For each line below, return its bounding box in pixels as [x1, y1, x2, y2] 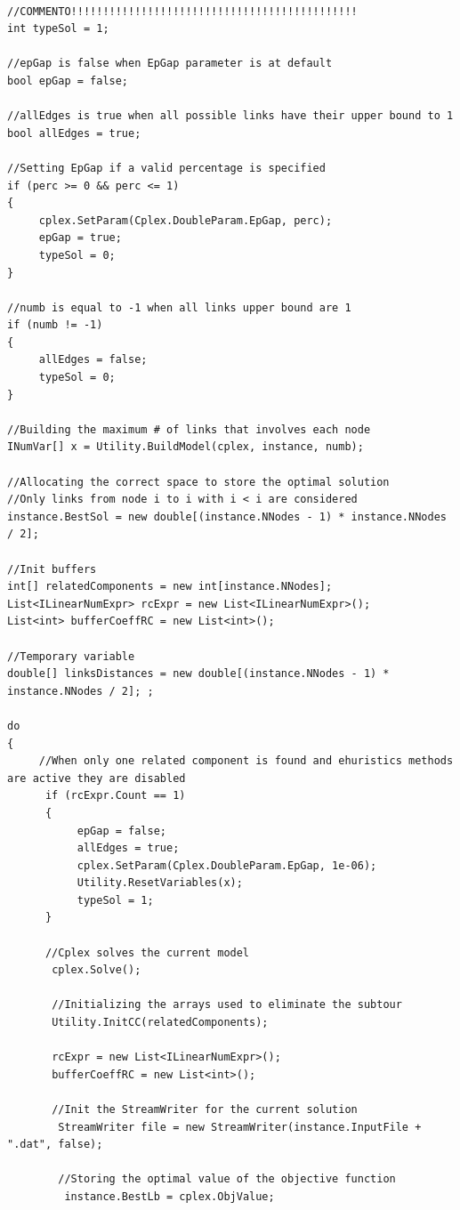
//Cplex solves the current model [44, 946, 250, 959]
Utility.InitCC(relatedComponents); [52, 1016, 269, 1029]
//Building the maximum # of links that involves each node [7, 423, 371, 436]
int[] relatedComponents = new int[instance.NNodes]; [7, 580, 333, 593]
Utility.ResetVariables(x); [77, 876, 243, 890]
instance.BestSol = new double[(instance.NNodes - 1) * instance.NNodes [7, 510, 447, 523]
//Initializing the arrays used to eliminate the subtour [52, 998, 402, 1012]
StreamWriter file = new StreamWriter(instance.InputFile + [58, 1120, 422, 1133]
